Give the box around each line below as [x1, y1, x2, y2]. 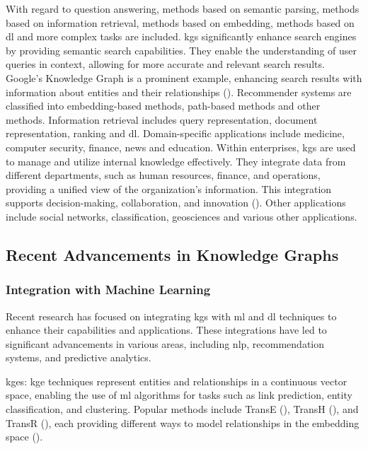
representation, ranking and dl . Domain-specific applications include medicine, [6, 126, 345, 141]
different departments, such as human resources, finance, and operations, [6, 168, 321, 182]
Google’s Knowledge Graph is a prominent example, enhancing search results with [6, 70, 362, 85]
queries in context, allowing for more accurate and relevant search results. [6, 57, 325, 71]
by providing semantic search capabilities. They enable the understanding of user [6, 42, 357, 57]
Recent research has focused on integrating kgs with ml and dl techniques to [6, 308, 337, 323]
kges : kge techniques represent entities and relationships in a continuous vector [6, 373, 347, 388]
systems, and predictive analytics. [6, 350, 151, 365]
